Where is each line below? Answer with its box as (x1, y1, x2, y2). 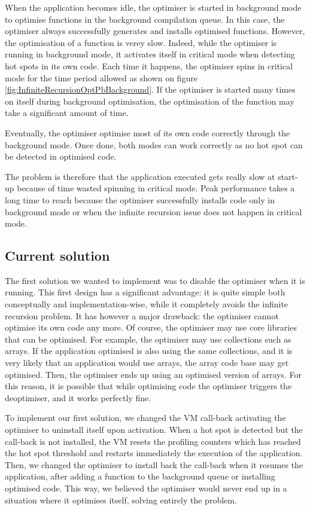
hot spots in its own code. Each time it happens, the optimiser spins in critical (5, 59, 293, 72)
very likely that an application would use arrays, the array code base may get (5, 356, 289, 369)
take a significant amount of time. (5, 106, 129, 119)
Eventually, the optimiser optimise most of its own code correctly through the (5, 126, 290, 139)
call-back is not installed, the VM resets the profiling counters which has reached (5, 435, 301, 447)
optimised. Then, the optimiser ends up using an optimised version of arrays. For (5, 368, 302, 380)
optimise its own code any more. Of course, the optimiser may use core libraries (5, 321, 297, 334)
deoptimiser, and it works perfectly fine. (5, 391, 151, 404)
